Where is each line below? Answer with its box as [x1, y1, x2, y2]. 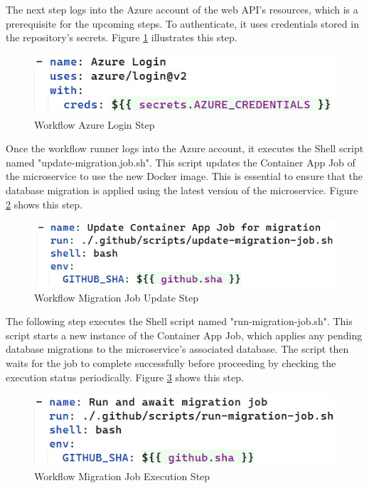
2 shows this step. [6, 196, 83, 211]
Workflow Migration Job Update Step [34, 290, 198, 304]
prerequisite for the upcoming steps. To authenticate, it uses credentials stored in [6, 16, 359, 31]
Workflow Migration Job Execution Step [34, 469, 210, 484]
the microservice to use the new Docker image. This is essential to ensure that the [6, 169, 363, 184]
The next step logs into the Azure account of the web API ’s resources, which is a [6, 2, 358, 16]
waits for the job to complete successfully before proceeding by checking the [6, 355, 336, 370]
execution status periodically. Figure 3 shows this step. [6, 369, 244, 384]
